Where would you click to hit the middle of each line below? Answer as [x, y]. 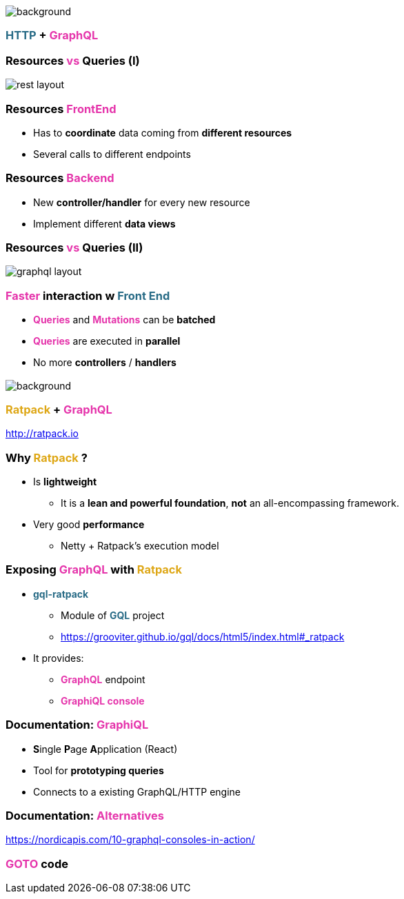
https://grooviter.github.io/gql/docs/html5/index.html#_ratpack [203, 636]
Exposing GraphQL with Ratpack [94, 570]
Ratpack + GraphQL [59, 409]
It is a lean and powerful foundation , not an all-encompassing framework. [230, 503]
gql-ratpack [61, 594]
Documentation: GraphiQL [77, 725]
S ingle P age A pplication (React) [105, 749]
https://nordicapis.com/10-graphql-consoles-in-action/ [130, 840]
